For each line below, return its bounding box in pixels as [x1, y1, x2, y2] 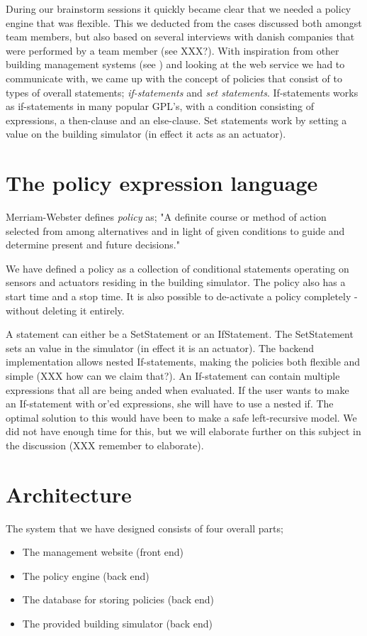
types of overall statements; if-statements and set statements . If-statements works [6, 84, 358, 99]
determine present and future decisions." [6, 237, 180, 252]
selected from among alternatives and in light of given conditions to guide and [6, 223, 345, 238]
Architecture [6, 479, 132, 508]
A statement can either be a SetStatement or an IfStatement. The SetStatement [6, 327, 354, 341]
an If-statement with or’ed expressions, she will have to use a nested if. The [6, 396, 334, 411]
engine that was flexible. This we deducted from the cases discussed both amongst [6, 15, 362, 30]
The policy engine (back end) [22, 568, 149, 583]
